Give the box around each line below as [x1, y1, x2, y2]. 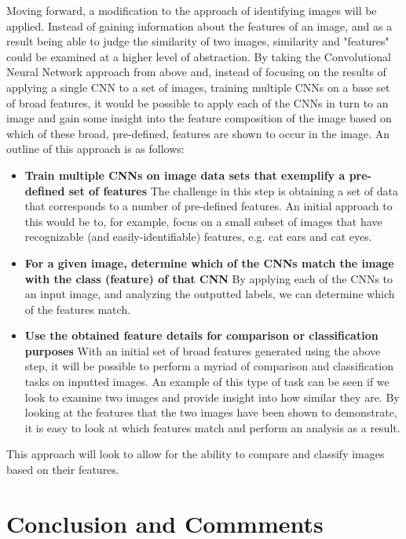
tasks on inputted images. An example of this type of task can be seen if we [24, 373, 390, 390]
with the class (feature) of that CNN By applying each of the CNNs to [24, 270, 393, 286]
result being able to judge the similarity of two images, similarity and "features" [6, 33, 390, 49]
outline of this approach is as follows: [6, 140, 185, 157]
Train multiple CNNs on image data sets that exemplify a [24, 166, 346, 183]
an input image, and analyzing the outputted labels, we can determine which [24, 286, 395, 302]
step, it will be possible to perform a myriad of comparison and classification [24, 358, 394, 374]
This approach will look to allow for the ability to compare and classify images [6, 446, 385, 462]
